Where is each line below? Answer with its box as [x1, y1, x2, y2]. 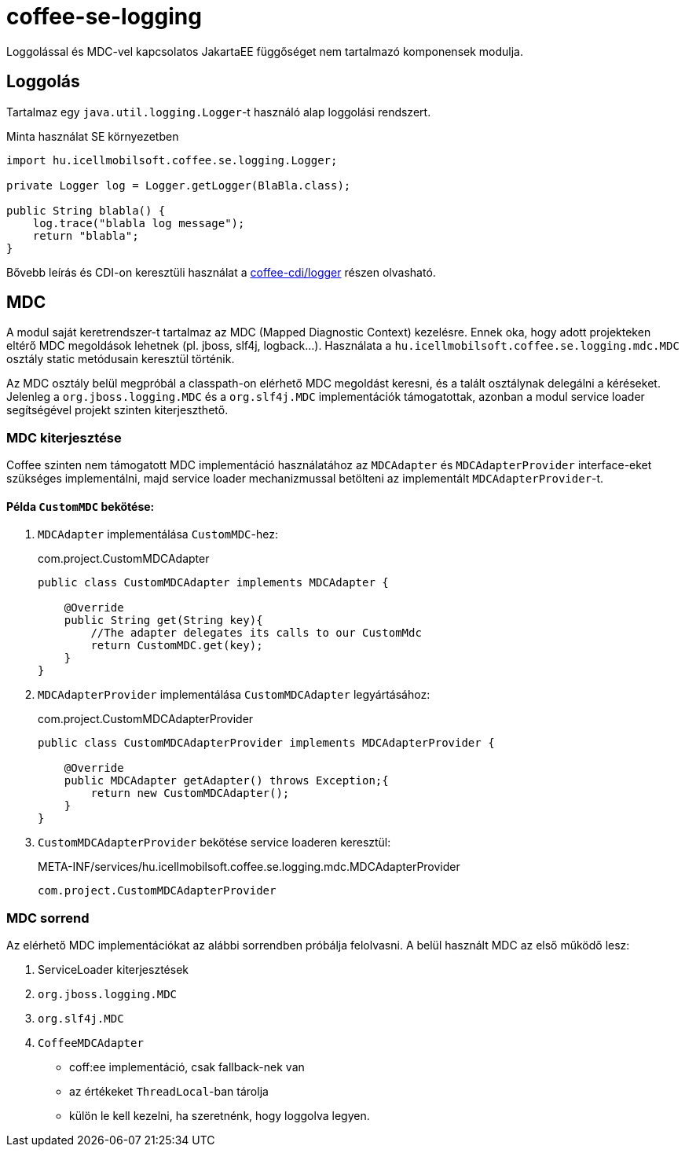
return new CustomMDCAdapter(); [90, 787, 290, 800]
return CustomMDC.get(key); [90, 639, 263, 652]
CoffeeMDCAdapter [38, 1037, 144, 1050]
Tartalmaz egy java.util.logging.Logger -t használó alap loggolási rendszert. [6, 105, 431, 119]
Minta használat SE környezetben [6, 129, 179, 143]
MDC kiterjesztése [6, 429, 122, 446]
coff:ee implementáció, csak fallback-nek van [69, 1060, 305, 1074]
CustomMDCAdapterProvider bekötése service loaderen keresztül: [38, 835, 391, 850]
